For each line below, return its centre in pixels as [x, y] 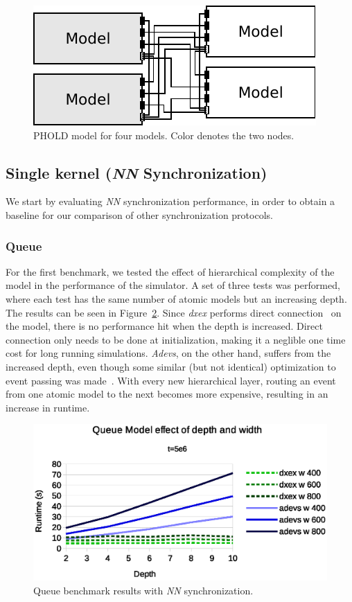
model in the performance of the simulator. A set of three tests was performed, [173, 285]
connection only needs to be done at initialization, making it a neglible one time [176, 339]
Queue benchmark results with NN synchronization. [143, 590]
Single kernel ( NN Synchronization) [137, 172]
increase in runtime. [48, 407]
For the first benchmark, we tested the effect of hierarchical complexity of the [170, 271]
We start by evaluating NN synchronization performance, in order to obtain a [170, 201]
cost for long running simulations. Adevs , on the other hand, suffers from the [168, 353]
